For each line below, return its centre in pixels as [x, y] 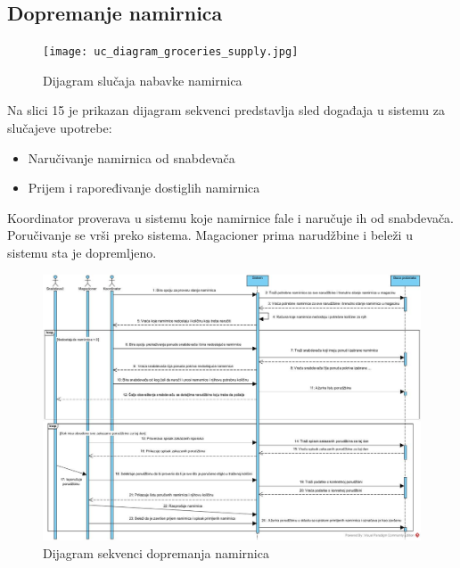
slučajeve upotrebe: [60, 128]
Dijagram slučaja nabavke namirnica [143, 80]
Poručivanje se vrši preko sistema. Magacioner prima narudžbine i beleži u [210, 235]
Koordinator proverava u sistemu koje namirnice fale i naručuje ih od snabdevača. [230, 217]
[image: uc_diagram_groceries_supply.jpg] [171, 52]
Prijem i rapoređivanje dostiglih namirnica [144, 188]
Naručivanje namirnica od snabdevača [131, 157]
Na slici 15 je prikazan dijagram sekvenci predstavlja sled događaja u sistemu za [226, 110]
